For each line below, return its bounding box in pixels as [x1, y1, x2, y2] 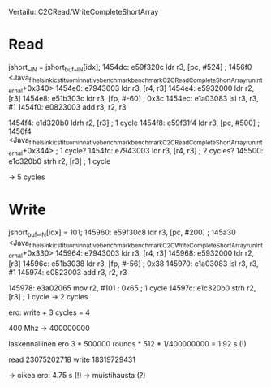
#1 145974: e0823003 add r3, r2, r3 [8, 268, 127, 277]
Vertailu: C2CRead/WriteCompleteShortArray [8, 7, 159, 16]
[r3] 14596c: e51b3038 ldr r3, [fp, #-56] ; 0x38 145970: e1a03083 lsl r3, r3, [8, 259, 259, 269]
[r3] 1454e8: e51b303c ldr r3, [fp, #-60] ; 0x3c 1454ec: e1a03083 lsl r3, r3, [8, 93, 259, 104]
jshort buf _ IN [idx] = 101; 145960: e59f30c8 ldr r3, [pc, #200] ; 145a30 [8, 227, 237, 239]
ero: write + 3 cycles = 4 [8, 307, 91, 317]
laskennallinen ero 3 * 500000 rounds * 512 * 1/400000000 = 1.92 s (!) [8, 339, 247, 349]
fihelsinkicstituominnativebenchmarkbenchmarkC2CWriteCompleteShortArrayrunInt [28, 241, 264, 250]
